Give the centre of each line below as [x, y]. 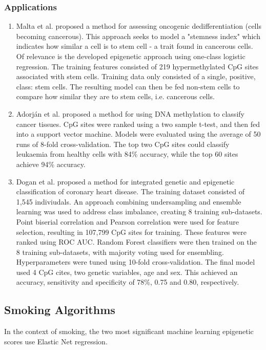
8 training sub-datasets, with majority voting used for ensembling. [120, 252]
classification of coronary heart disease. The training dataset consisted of [130, 191]
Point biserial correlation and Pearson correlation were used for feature [128, 221]
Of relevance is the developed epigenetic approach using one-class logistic [131, 56]
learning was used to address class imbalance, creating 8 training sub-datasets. [139, 211]
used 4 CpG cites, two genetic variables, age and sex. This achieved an [127, 272]
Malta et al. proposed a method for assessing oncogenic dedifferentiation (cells [139, 26]
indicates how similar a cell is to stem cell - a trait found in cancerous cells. [135, 46]
